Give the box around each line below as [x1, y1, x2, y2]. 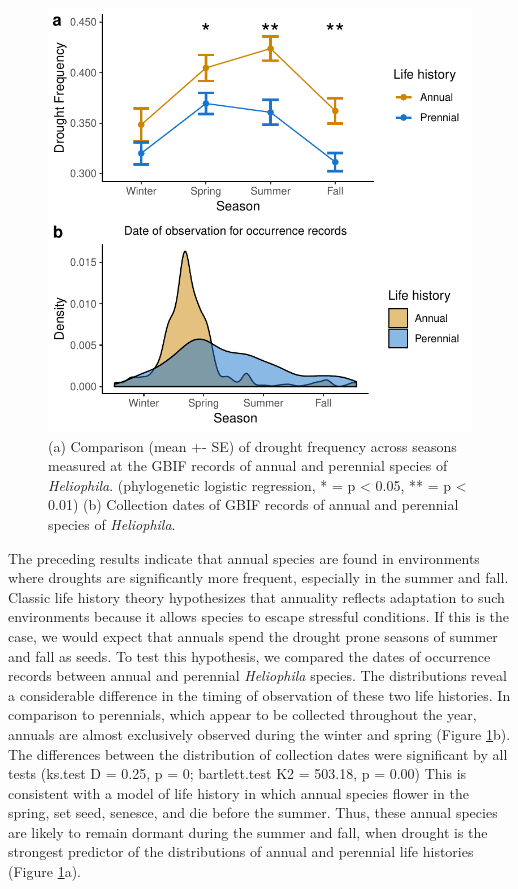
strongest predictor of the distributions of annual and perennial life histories [8, 841, 474, 862]
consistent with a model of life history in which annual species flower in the [8, 782, 469, 803]
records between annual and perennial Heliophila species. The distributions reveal [8, 665, 507, 686]
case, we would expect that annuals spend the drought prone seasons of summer [8, 625, 498, 646]
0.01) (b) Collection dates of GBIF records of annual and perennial [48, 494, 459, 515]
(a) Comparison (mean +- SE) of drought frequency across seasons [48, 435, 457, 456]
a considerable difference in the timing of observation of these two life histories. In [8, 684, 511, 705]
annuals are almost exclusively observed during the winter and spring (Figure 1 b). [8, 723, 511, 744]
